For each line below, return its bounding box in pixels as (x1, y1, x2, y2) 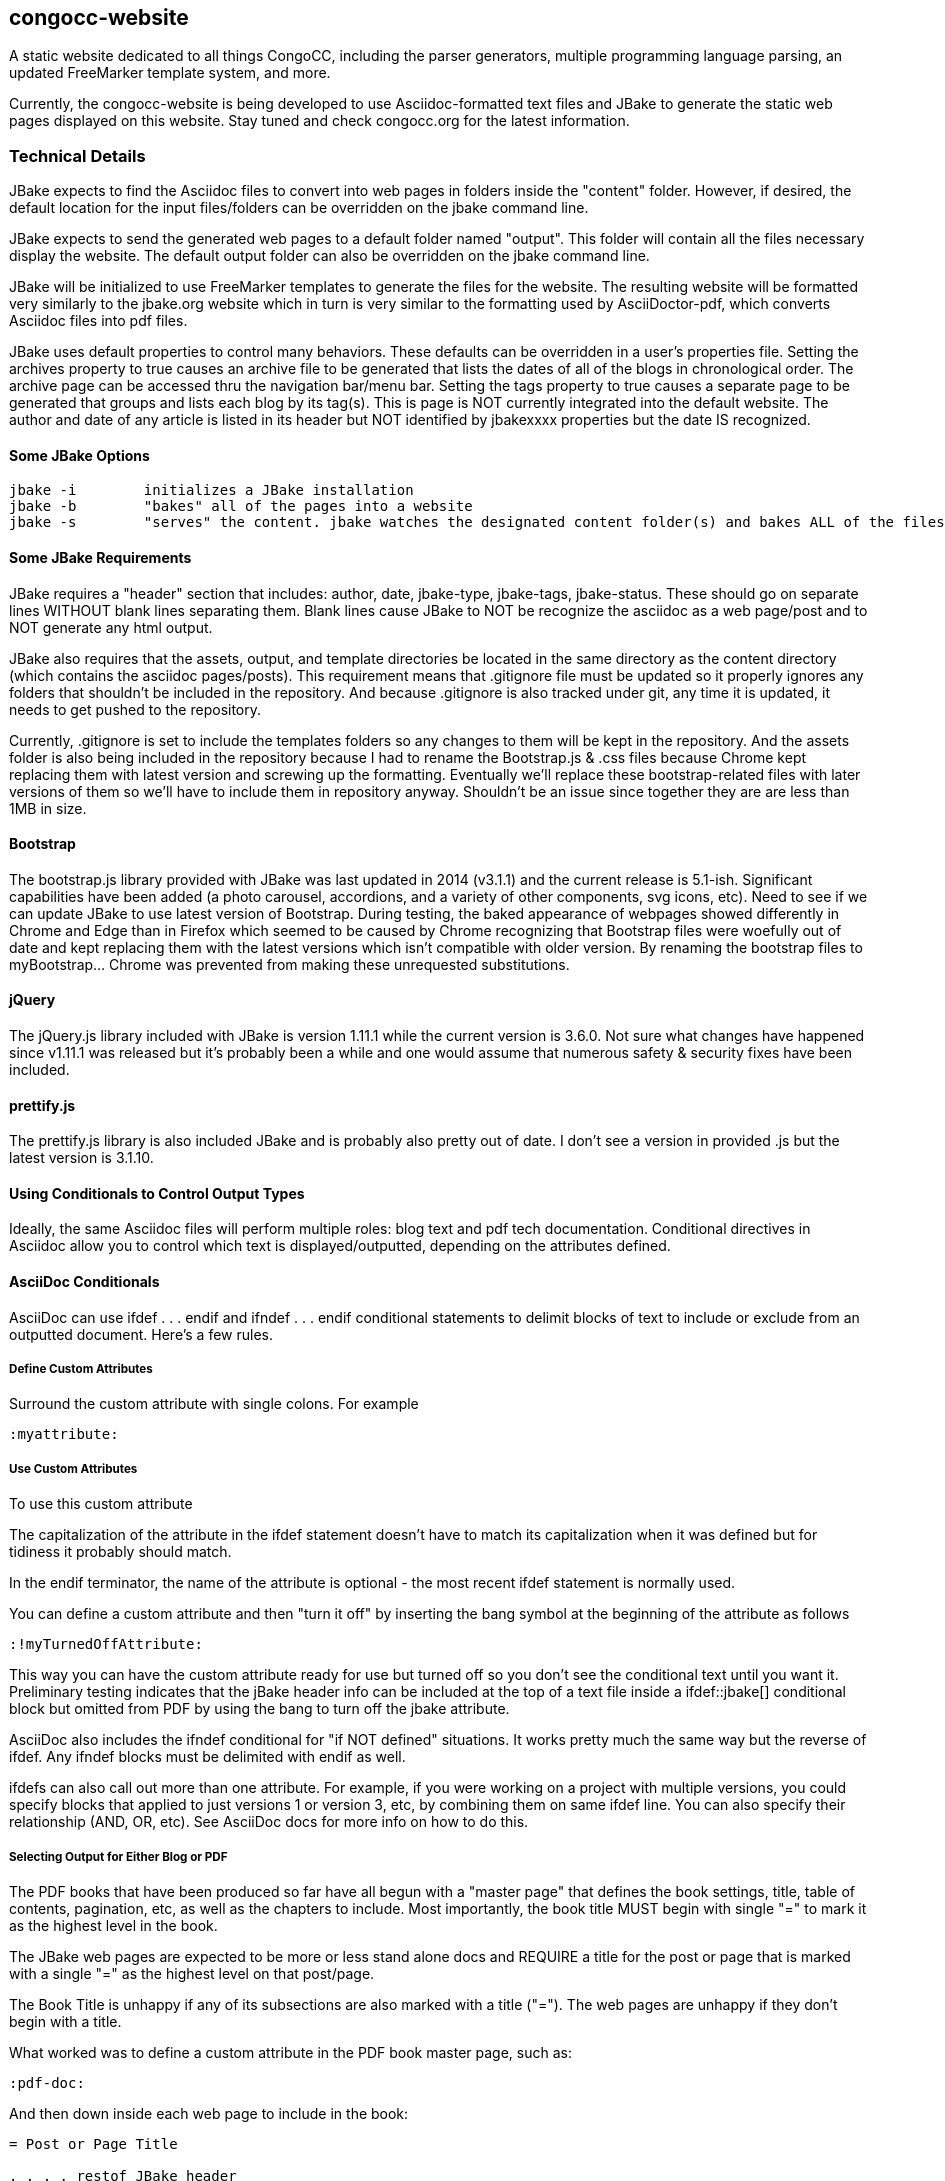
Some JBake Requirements (9, 549, 192, 566)
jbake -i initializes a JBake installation (9, 482, 414, 499)
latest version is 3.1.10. (9, 1149, 154, 1167)
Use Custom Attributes (9, 1461, 138, 1476)
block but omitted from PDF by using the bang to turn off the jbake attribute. (9, 1700, 510, 1718)
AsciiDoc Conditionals (9, 1273, 160, 1291)
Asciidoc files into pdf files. (9, 312, 188, 330)
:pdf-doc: (9, 2075, 85, 2092)
